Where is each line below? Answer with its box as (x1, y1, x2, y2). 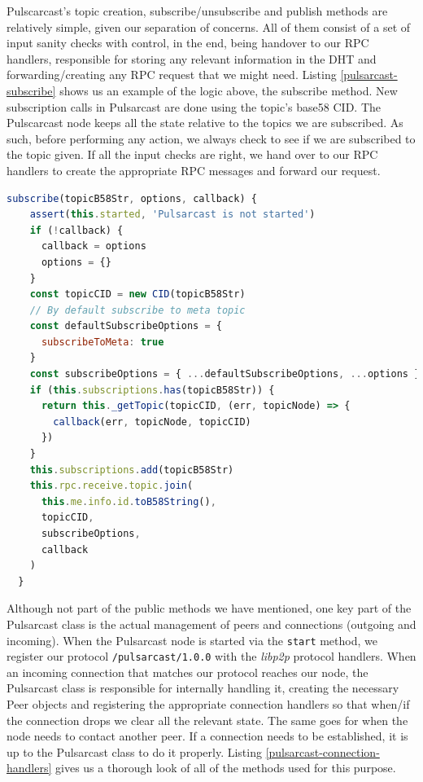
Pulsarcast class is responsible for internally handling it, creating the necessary (7, 679, 399, 696)
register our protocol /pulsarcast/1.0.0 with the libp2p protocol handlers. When (7, 648, 416, 665)
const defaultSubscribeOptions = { (29, 320, 222, 332)
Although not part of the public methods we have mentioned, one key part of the (7, 600, 412, 617)
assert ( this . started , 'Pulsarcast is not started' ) (29, 209, 316, 221)
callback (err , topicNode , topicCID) (53, 415, 251, 428)
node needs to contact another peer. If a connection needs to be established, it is (7, 727, 408, 745)
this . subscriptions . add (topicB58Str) (29, 463, 234, 476)
